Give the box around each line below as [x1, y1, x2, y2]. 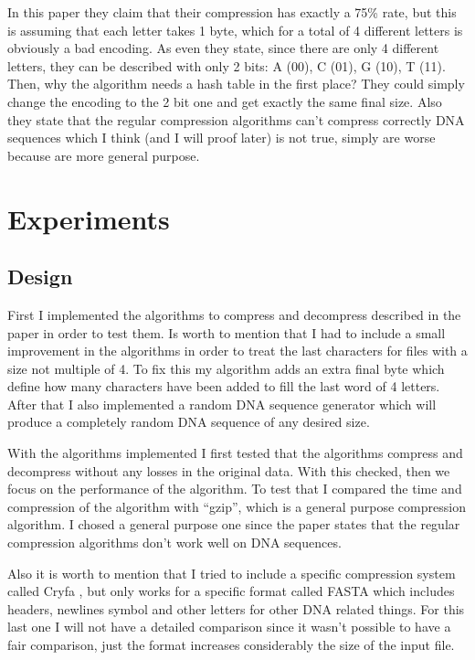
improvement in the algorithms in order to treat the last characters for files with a [7, 341, 468, 360]
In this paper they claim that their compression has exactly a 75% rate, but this [7, 3, 457, 21]
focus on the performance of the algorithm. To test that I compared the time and [7, 479, 462, 498]
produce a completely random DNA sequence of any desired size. [7, 412, 370, 431]
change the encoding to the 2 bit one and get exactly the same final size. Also [7, 91, 442, 111]
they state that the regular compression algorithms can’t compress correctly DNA [7, 110, 465, 129]
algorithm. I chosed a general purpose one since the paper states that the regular [7, 515, 460, 534]
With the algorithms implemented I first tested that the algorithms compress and [7, 443, 463, 463]
